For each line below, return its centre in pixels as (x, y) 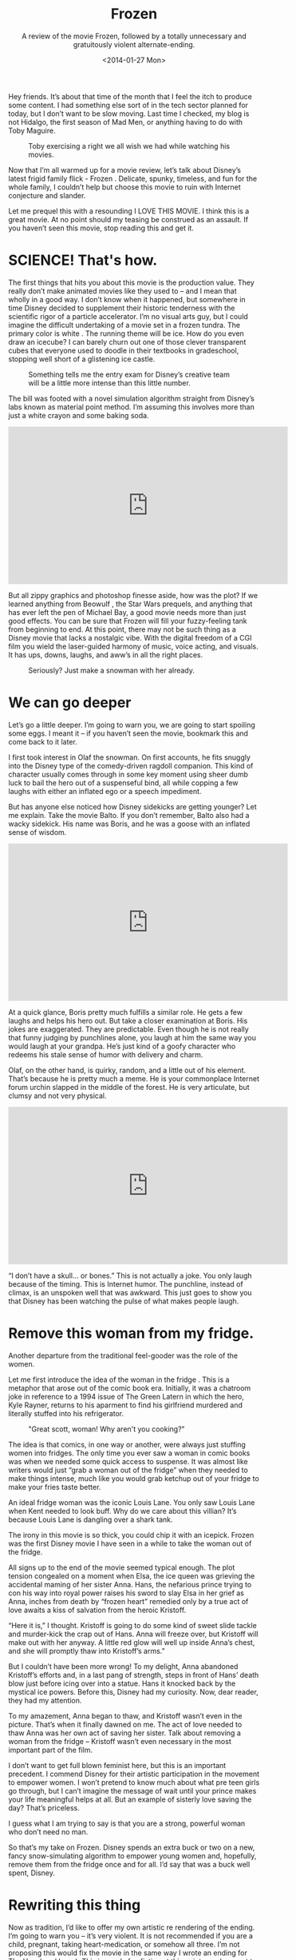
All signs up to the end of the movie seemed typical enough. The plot (122, 1567)
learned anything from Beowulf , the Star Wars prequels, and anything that (130, 604)
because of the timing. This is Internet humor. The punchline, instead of (126, 1283)
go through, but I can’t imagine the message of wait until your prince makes (132, 1790)
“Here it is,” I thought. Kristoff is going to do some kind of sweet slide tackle (132, 1625)
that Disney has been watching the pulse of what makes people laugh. (124, 1301)
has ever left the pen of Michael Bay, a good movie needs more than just (127, 612)
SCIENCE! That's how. (83, 260)
